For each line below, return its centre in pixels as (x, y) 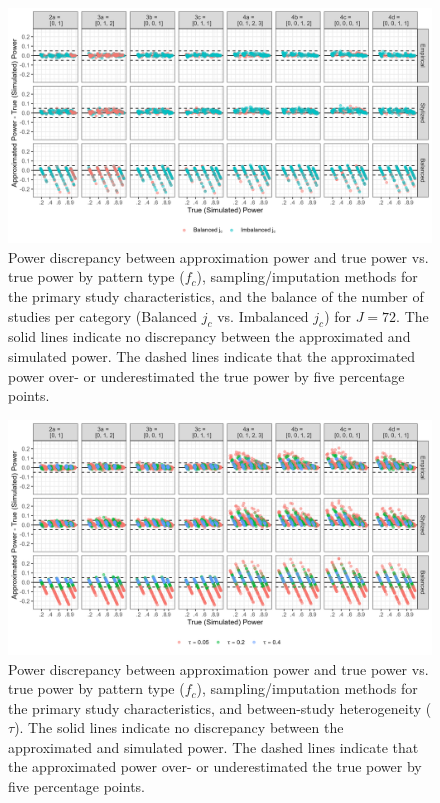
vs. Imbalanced (263, 315)
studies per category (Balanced (103, 315)
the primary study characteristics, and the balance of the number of (216, 295)
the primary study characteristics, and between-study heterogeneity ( (220, 707)
